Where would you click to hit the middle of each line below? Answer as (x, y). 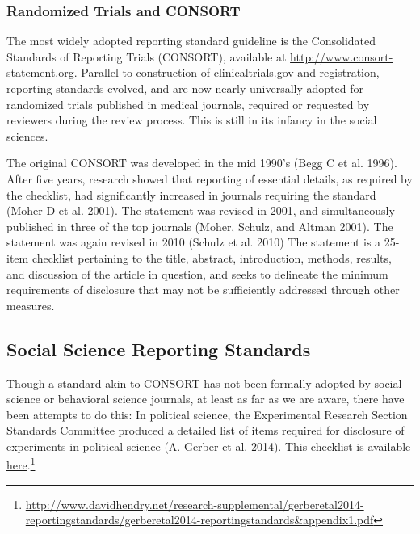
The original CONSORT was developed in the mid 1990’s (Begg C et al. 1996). (202, 163)
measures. (31, 305)
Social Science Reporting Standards (159, 349)
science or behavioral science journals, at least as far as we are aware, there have (206, 399)
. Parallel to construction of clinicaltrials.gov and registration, (227, 72)
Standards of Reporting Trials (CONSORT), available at (147, 56)
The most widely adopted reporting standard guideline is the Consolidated (191, 41)
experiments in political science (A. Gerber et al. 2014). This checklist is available (209, 446)
